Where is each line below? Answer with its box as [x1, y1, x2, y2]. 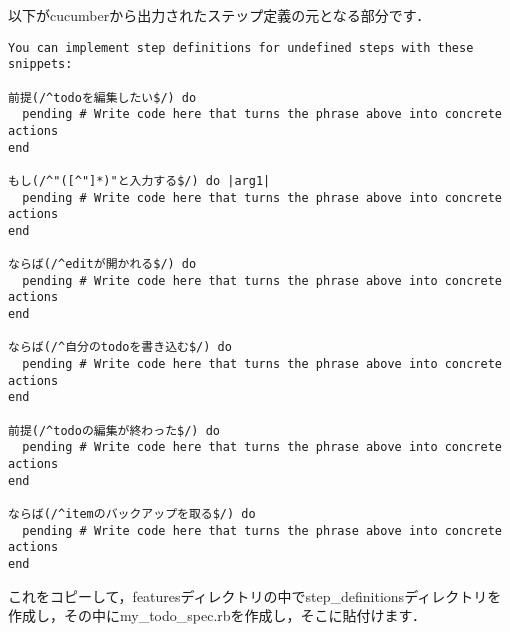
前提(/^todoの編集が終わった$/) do [8, 423, 220, 438]
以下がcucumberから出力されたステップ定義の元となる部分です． [8, 5, 431, 25]
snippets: [8, 57, 73, 72]
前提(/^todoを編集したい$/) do [8, 90, 197, 105]
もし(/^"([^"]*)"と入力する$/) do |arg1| [8, 173, 271, 188]
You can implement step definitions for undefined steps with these [8, 40, 474, 55]
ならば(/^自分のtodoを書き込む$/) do [8, 340, 232, 355]
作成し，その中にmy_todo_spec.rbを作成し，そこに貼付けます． [8, 605, 427, 626]
